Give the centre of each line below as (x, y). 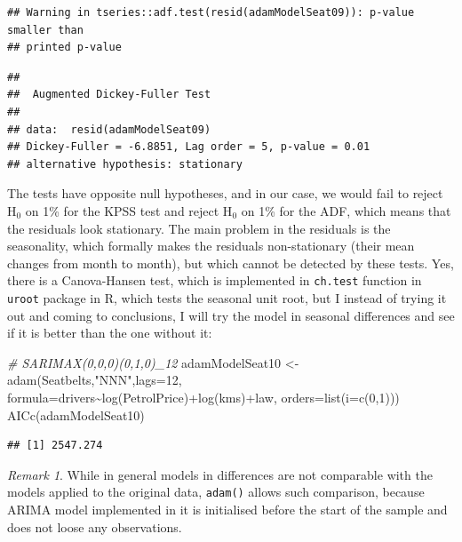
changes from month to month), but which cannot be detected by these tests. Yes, (231, 263)
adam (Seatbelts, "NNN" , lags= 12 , (95, 380)
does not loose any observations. (95, 526)
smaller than (45, 30)
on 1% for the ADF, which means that (346, 210)
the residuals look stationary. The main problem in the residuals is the (199, 228)
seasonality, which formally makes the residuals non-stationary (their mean (211, 246)
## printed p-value (64, 48)
